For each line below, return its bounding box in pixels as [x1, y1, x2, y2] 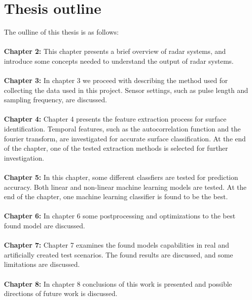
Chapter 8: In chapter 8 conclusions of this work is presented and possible [4, 278, 232, 289]
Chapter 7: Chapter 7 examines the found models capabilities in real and [4, 240, 229, 250]
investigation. [4, 152, 44, 163]
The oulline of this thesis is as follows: [4, 27, 119, 37]
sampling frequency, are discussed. [4, 94, 107, 105]
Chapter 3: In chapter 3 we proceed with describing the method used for [4, 75, 228, 86]
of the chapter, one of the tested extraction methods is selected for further [4, 143, 228, 153]
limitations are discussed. [4, 259, 80, 269]
